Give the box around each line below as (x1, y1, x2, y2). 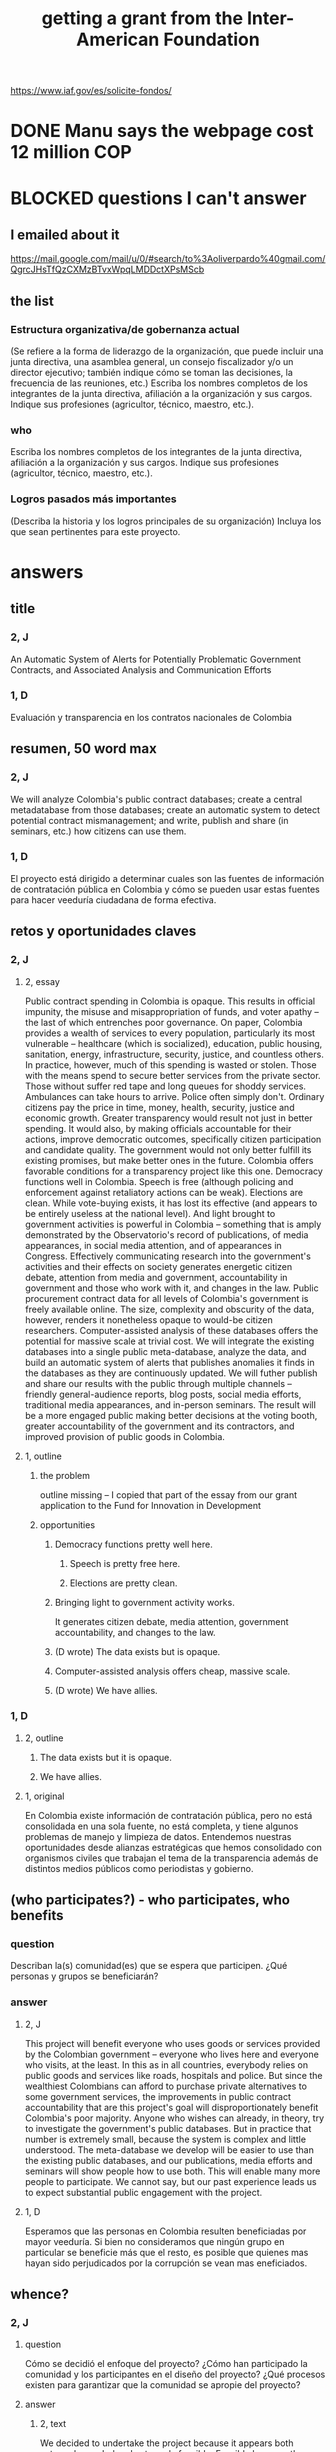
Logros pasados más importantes (10, 492, 177, 506)
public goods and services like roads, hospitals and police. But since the (24, 2069, 323, 2081)
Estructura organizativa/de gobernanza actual (10, 322, 240, 336)
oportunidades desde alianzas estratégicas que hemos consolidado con (24, 1841, 322, 1853)
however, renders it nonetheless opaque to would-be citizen (24, 1313, 273, 1326)
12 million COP (10, 141, 132, 164)
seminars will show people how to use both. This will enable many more (24, 2165, 321, 2177)
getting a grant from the (41, 7, 243, 30)
